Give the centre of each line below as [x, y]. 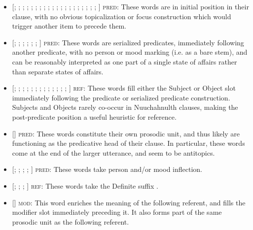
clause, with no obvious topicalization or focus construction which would [122, 16]
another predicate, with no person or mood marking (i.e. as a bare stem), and [130, 52]
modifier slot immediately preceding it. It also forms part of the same [117, 212]
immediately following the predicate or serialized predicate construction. [121, 97]
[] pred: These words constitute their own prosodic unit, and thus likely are [126, 133]
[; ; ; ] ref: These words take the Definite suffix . [85, 185]
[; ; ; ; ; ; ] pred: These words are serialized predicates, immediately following [128, 42]
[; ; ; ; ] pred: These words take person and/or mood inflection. [107, 169]
